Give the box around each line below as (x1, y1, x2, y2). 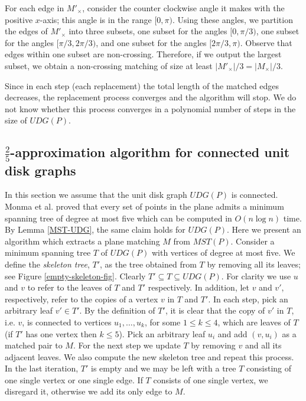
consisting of (246, 362, 292, 374)
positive (5, 13, 33, 25)
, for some (144, 315, 181, 328)
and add (217, 327, 248, 340)
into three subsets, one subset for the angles (69, 25, 227, 37)
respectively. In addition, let (148, 281, 249, 294)
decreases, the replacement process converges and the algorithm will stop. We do (5, 91, 297, 103)
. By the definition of (79, 304, 155, 317)
